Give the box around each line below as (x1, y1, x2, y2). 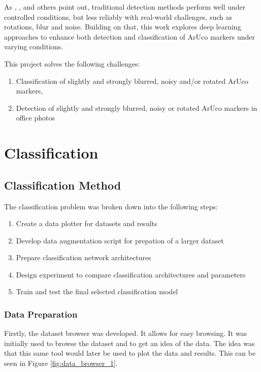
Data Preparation (4, 308, 78, 320)
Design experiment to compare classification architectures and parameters (16, 269, 246, 280)
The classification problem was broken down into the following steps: (4, 201, 218, 211)
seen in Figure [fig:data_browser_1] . (4, 358, 118, 368)
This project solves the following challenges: (4, 58, 140, 69)
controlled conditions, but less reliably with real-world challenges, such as (4, 11, 233, 22)
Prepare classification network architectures (16, 252, 151, 263)
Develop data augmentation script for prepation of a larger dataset (16, 235, 224, 245)
